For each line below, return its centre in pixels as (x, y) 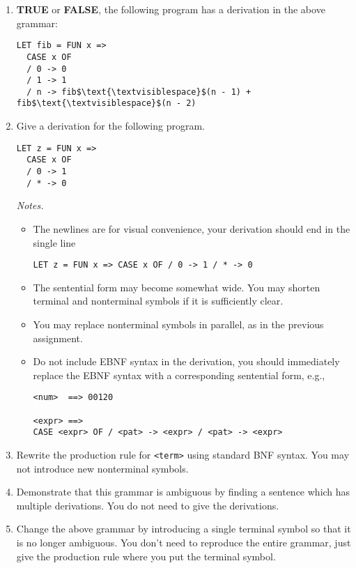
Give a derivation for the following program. (110, 126)
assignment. (58, 338)
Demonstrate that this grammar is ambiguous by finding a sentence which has (183, 492)
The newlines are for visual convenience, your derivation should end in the (192, 228)
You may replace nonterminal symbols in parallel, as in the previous (178, 324)
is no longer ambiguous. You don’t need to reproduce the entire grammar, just (184, 542)
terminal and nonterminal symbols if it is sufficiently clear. (158, 301)
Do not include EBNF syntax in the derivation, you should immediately (186, 361)
